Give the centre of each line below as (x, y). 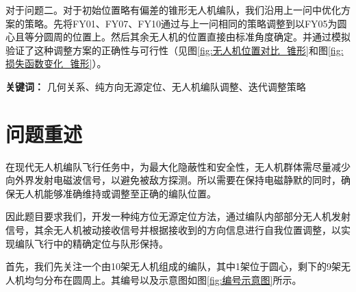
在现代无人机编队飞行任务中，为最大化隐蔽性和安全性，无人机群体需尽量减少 (178, 166)
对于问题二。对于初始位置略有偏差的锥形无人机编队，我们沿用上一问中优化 (173, 10)
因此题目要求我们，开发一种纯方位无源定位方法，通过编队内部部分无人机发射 (178, 216)
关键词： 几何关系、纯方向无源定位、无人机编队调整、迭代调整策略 (156, 86)
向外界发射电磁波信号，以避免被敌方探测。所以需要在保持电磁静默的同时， (173, 180)
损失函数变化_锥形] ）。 (56, 63)
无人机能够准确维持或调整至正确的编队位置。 (115, 193)
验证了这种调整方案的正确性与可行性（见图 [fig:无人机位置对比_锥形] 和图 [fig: (175, 50)
